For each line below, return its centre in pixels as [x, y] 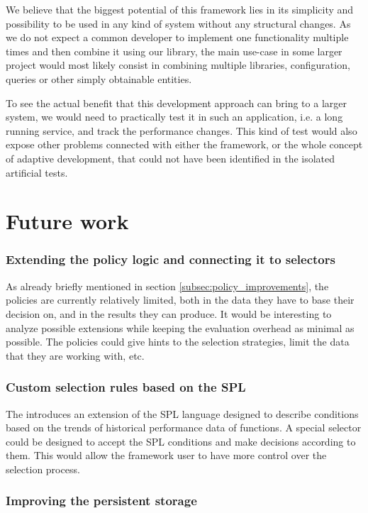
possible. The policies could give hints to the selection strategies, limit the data [178, 342]
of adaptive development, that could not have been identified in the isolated [171, 158]
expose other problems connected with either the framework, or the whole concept [184, 144]
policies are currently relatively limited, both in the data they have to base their [180, 300]
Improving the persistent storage [101, 501]
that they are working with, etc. [75, 355]
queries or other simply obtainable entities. [99, 78]
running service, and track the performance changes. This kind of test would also [182, 130]
